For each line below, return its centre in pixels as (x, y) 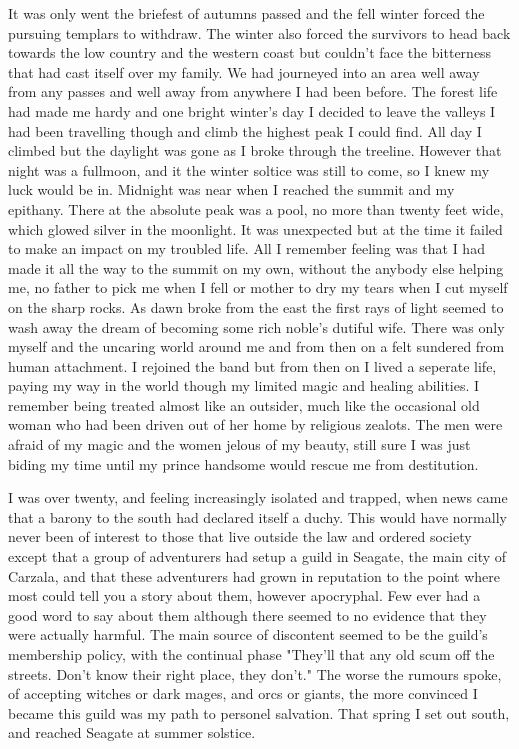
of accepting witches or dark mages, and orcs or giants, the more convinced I (243, 693)
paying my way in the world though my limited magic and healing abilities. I (244, 385)
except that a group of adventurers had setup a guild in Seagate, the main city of (257, 556)
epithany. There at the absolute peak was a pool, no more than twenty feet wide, (256, 208)
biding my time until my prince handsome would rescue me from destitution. (243, 463)
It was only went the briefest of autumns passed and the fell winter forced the (246, 13)
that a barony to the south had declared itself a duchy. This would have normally (257, 516)
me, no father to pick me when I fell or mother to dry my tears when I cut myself (258, 287)
